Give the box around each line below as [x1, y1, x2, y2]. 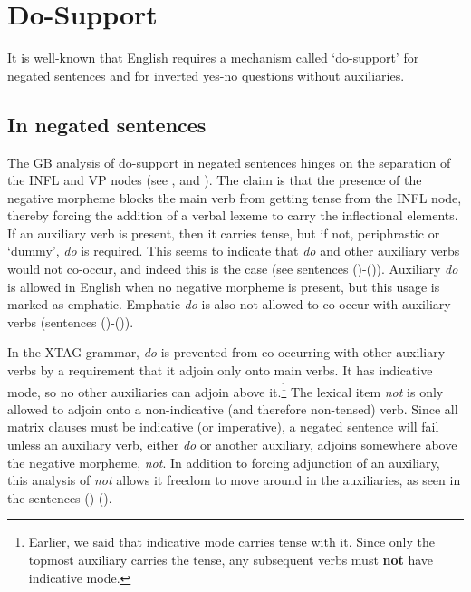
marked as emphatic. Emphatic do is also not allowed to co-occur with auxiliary [7, 295, 451, 314]
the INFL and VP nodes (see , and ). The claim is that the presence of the [7, 170, 422, 189]
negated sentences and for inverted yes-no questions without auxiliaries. [7, 65, 405, 84]
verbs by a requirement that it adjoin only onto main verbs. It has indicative [7, 361, 433, 380]
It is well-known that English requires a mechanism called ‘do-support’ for [7, 48, 419, 67]
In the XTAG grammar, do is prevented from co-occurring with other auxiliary [7, 343, 446, 362]
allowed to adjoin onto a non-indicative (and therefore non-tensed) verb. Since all [7, 399, 458, 418]
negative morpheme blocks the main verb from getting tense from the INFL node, [7, 188, 462, 207]
